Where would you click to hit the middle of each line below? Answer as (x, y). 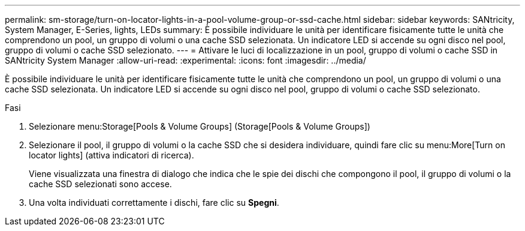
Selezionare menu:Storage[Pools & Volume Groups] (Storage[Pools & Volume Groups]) (200, 126)
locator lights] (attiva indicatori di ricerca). (111, 155)
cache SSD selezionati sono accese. (100, 184)
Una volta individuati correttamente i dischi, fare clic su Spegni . (154, 202)
